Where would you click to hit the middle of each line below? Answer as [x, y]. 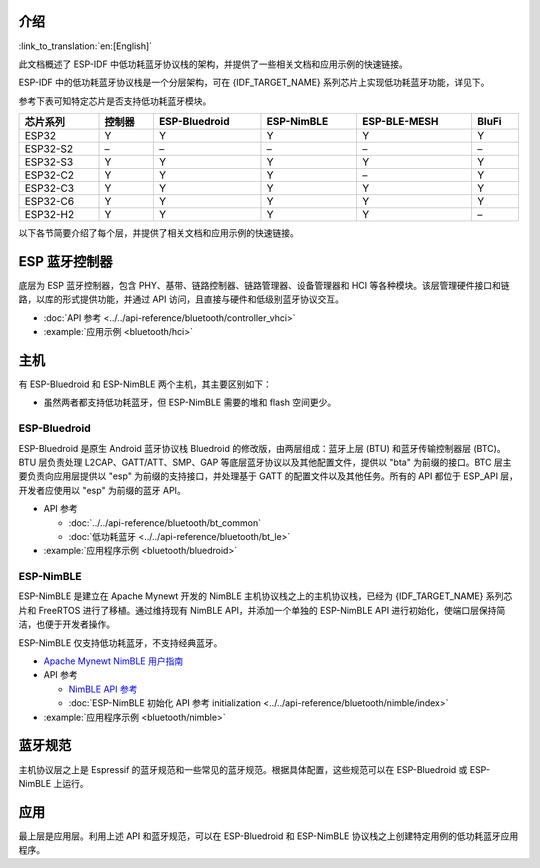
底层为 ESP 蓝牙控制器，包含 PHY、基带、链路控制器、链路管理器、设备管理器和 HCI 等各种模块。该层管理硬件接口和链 [264, 285]
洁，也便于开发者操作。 [66, 624]
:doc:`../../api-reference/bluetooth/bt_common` [165, 522]
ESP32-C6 [49, 202]
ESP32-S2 [49, 149]
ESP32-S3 [49, 162]
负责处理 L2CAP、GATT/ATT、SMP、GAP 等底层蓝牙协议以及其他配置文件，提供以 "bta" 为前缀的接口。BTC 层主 [279, 462]
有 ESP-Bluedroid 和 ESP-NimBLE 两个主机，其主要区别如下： [145, 384]
